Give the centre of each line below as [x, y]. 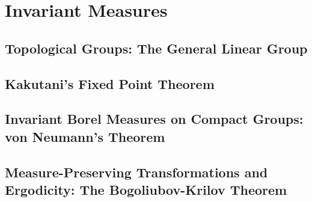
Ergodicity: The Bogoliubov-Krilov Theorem [146, 189]
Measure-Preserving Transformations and [136, 172]
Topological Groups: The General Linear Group [156, 48]
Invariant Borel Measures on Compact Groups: [154, 119]
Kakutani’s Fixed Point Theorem [110, 83]
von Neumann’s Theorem [85, 136]
